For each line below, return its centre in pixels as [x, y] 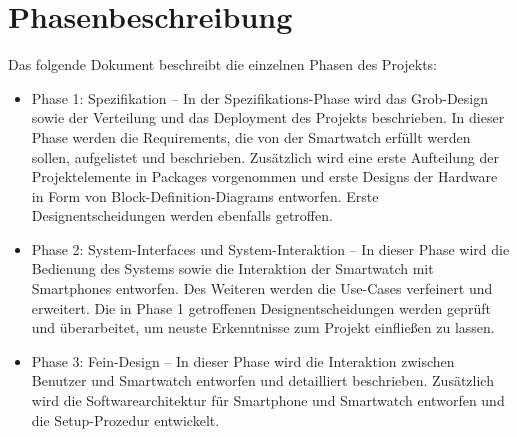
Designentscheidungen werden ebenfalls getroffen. [182, 215]
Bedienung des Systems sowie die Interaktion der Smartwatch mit [232, 268]
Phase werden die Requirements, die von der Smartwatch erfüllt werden [251, 136]
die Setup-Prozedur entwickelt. [125, 419]
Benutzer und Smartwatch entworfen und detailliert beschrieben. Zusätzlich [262, 380]
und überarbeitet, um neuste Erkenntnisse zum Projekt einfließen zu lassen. [263, 327]
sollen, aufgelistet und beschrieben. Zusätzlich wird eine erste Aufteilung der [265, 156]
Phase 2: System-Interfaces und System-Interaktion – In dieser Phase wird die [270, 248]
